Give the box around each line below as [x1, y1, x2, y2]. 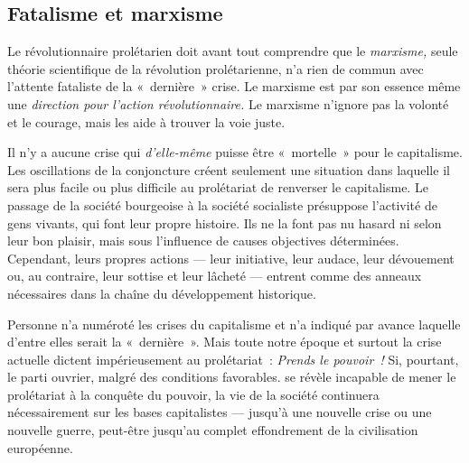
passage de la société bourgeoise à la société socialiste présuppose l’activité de [7, 195, 437, 214]
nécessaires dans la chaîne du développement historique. [7, 283, 316, 302]
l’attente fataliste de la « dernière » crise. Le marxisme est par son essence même [7, 77, 461, 96]
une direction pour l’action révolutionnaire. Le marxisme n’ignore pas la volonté [7, 94, 449, 113]
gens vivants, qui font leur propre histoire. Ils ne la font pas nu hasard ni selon [7, 213, 442, 232]
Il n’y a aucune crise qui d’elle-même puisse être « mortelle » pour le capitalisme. [7, 143, 463, 162]
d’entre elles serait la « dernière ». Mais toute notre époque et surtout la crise [7, 332, 442, 351]
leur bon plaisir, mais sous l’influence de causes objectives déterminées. [7, 231, 399, 250]
